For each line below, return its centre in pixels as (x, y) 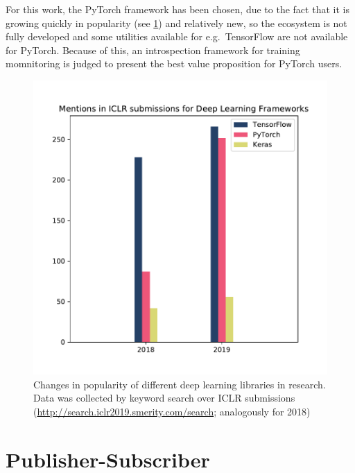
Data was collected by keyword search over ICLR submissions (164, 398)
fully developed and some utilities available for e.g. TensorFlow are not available (177, 36)
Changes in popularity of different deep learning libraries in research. (180, 384)
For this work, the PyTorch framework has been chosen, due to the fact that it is (177, 9)
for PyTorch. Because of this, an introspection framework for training (153, 50)
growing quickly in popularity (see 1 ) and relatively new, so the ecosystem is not (176, 23)
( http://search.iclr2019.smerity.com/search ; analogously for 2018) (172, 411)
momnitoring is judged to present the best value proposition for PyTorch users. (174, 63)
